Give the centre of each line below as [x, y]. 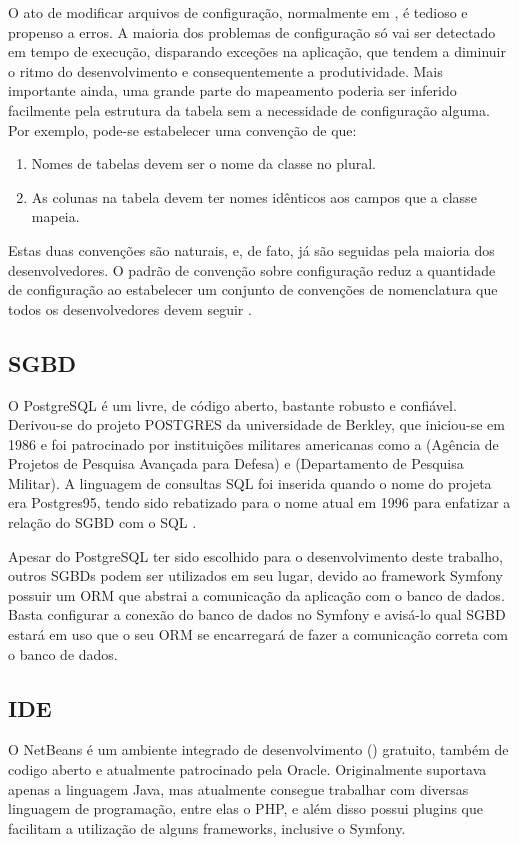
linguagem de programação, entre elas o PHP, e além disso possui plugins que [246, 808]
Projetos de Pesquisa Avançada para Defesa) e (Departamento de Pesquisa [236, 463]
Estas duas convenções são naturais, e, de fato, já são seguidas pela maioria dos [251, 249]
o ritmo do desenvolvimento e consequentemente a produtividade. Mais [225, 70]
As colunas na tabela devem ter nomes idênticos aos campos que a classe [254, 196]
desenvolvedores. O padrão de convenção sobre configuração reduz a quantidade [252, 269]
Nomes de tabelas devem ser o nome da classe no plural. [203, 163]
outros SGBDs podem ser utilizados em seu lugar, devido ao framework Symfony [255, 575]
